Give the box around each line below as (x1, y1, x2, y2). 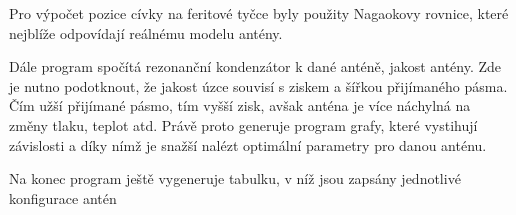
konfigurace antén (9, 187, 117, 208)
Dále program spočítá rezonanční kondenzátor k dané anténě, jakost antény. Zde (9, 56, 502, 77)
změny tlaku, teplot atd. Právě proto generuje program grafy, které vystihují (9, 114, 478, 135)
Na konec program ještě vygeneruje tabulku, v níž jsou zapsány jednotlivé (9, 168, 461, 189)
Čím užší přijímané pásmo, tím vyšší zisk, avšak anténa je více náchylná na (9, 95, 471, 116)
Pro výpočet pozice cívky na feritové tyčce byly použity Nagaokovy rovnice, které (9, 3, 509, 23)
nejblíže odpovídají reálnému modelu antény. (9, 22, 283, 43)
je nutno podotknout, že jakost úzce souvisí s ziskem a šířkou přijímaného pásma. (9, 75, 508, 96)
